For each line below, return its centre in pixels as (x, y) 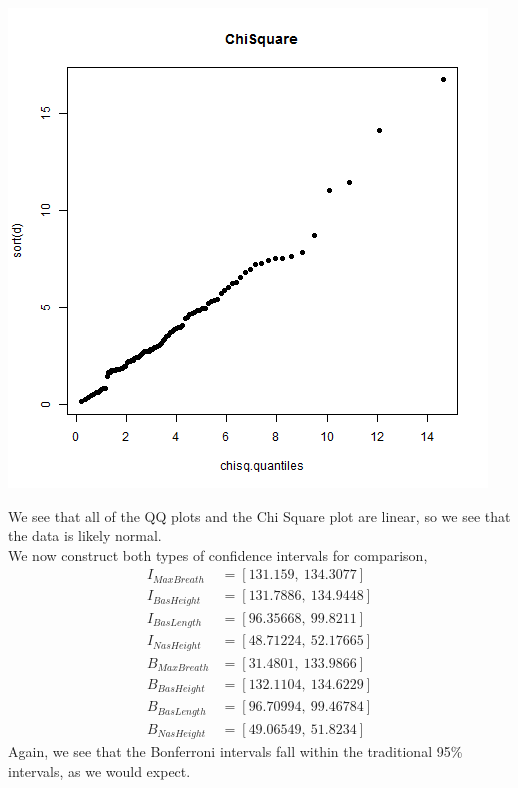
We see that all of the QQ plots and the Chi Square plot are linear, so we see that (259, 515)
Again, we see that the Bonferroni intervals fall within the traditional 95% (235, 751)
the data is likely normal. (85, 535)
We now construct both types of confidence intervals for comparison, (218, 554)
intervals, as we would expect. (99, 770)
